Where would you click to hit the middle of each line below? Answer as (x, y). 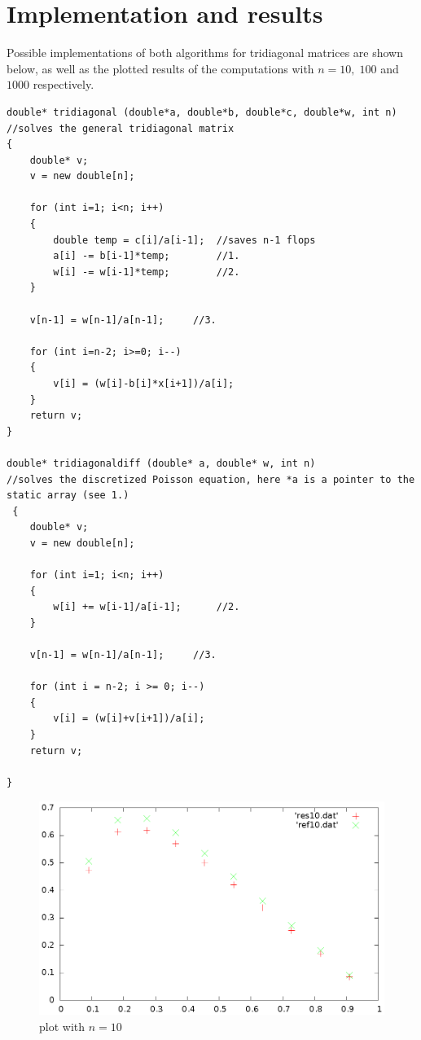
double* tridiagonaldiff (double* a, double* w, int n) (161, 463)
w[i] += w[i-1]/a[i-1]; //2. (147, 607)
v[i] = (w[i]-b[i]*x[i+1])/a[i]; (144, 384)
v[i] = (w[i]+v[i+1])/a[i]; (129, 719)
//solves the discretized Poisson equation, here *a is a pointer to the (211, 479)
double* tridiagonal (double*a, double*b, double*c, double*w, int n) (202, 112)
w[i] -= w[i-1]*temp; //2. (147, 272)
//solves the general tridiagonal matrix (121, 128)
